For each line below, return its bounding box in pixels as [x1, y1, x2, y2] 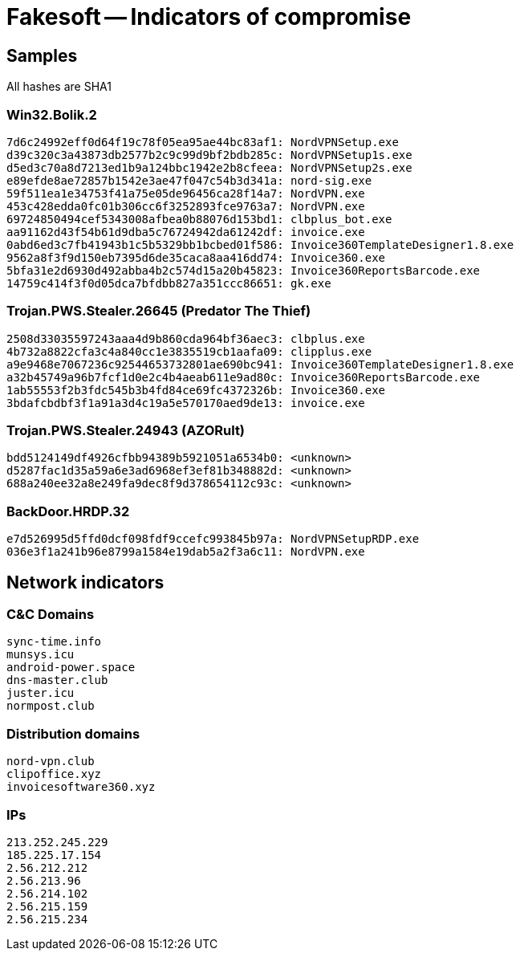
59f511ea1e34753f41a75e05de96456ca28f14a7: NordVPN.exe [6, 186, 365, 200]
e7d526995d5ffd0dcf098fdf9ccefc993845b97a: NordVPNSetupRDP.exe [6, 532, 420, 546]
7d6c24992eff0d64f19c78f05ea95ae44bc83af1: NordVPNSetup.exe [6, 135, 399, 149]
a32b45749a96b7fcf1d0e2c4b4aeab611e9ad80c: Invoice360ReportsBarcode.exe [6, 370, 481, 384]
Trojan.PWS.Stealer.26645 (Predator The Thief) [6, 303, 311, 320]
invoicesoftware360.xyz [6, 780, 156, 794]
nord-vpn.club [6, 755, 95, 768]
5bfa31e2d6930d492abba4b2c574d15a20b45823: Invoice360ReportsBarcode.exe [6, 263, 481, 277]
